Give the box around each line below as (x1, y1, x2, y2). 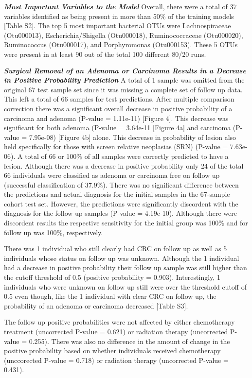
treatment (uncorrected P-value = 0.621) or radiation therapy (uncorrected (4, 326, 228, 336)
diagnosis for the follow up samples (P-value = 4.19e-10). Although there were (4, 208, 237, 218)
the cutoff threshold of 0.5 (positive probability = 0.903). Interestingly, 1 (4, 272, 220, 282)
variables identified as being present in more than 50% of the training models (4, 11, 234, 21)
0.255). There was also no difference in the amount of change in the (29, 336, 230, 346)
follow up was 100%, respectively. (4, 227, 103, 237)
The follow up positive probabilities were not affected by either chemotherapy (4, 317, 235, 327)
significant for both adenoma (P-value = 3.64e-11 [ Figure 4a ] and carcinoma (4, 122, 231, 133)
